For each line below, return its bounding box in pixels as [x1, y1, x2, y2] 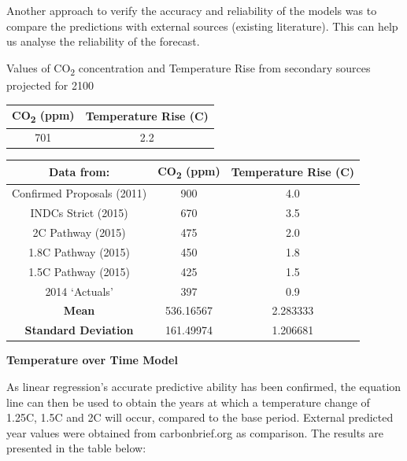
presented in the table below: [6, 440, 146, 456]
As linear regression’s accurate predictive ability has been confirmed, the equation [6, 378, 401, 394]
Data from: [49, 164, 110, 180]
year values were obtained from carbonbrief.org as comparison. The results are [6, 424, 384, 441]
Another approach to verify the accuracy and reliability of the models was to [6, 2, 377, 18]
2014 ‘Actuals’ [45, 282, 113, 299]
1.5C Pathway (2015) [28, 263, 131, 279]
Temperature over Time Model [6, 352, 178, 368]
